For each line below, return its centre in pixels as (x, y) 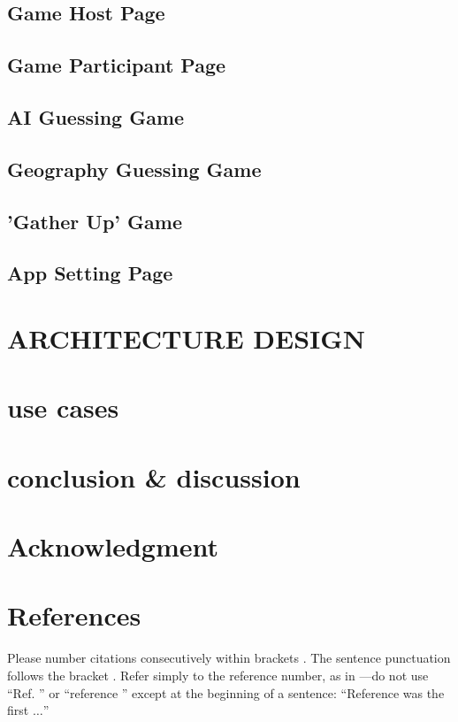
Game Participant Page (117, 65)
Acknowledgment (113, 546)
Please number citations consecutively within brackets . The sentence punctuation (229, 658)
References (74, 615)
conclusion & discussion (154, 476)
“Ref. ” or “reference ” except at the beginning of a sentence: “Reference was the (226, 692)
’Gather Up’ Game (95, 221)
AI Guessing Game (96, 116)
